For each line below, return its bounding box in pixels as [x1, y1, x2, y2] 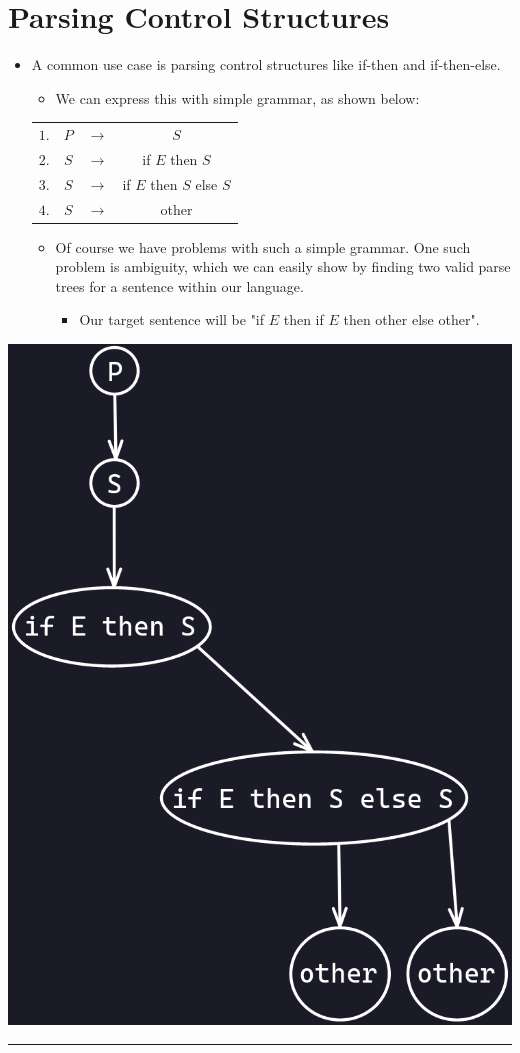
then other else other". [343, 309, 480, 330]
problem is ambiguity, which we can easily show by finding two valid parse [55, 256, 511, 277]
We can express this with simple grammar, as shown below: [55, 87, 420, 108]
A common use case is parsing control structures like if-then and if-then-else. [31, 54, 501, 75]
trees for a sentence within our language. [55, 275, 304, 296]
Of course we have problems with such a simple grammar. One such [55, 236, 471, 257]
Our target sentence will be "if [79, 309, 265, 330]
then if [283, 309, 324, 330]
